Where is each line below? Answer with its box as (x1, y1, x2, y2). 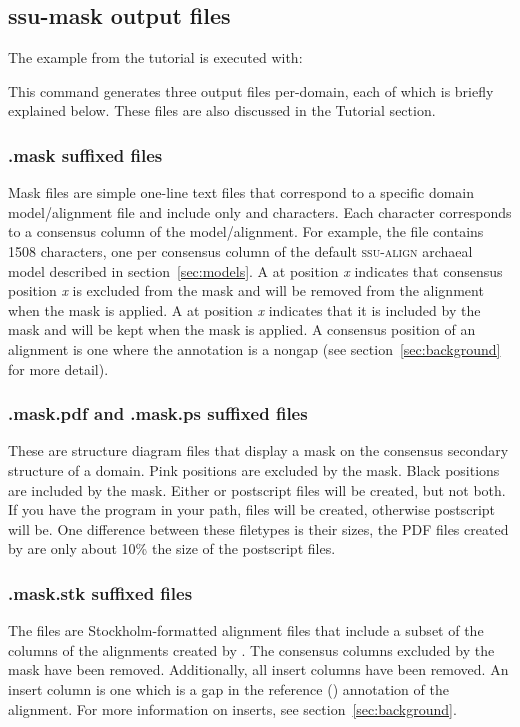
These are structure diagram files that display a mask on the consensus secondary (8, 440, 509, 461)
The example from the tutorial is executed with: (8, 47, 303, 68)
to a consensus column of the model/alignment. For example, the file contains (8, 221, 484, 242)
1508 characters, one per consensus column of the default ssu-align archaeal (8, 240, 473, 261)
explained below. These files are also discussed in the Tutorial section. (8, 100, 436, 121)
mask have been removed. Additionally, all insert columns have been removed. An (8, 659, 509, 680)
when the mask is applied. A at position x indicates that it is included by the (8, 299, 481, 320)
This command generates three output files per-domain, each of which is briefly (8, 80, 494, 101)
